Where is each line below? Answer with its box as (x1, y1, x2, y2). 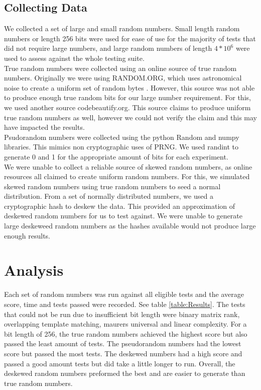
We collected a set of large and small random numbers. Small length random (4, 23, 240, 34)
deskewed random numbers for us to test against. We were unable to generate (4, 210, 242, 221)
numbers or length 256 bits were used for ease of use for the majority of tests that (4, 33, 256, 43)
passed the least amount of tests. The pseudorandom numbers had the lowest (4, 338, 241, 349)
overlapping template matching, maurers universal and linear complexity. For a (4, 319, 247, 329)
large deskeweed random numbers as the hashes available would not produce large (4, 220, 256, 231)
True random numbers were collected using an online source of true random (4, 62, 237, 73)
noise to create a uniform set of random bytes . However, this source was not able (4, 82, 255, 93)
